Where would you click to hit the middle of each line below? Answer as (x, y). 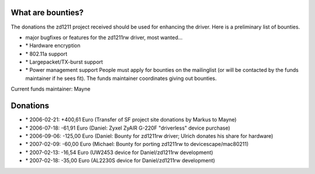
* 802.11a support (46, 54)
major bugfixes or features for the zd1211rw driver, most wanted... (104, 37)
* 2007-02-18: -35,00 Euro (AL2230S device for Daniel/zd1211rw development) (120, 161)
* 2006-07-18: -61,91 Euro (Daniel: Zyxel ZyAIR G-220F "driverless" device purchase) (128, 128)
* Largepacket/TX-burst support (64, 62)
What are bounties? (47, 13)
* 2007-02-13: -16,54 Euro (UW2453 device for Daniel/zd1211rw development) (119, 152)
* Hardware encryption (53, 46)
